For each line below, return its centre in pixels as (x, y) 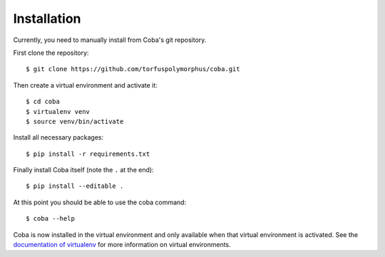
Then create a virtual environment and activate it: (86, 85)
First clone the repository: (51, 53)
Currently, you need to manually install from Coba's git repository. (110, 40)
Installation (47, 19)
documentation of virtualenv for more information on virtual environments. (122, 245)
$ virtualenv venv (58, 111)
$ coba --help (50, 219)
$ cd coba (43, 102)
